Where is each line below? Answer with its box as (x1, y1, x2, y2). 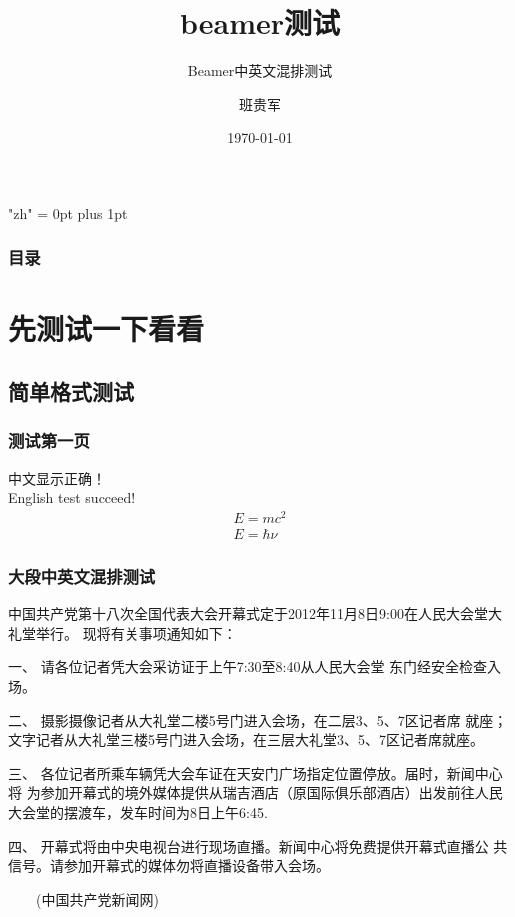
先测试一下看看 (8, 307, 205, 348)
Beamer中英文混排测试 (187, 60, 333, 81)
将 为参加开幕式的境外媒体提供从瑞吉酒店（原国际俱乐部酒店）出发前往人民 (8, 782, 503, 803)
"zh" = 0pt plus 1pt (8, 202, 128, 223)
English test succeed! (8, 487, 136, 508)
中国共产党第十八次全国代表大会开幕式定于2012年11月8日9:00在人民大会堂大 (8, 603, 502, 624)
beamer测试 (179, 2, 341, 43)
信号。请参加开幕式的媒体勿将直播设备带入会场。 (8, 855, 330, 876)
